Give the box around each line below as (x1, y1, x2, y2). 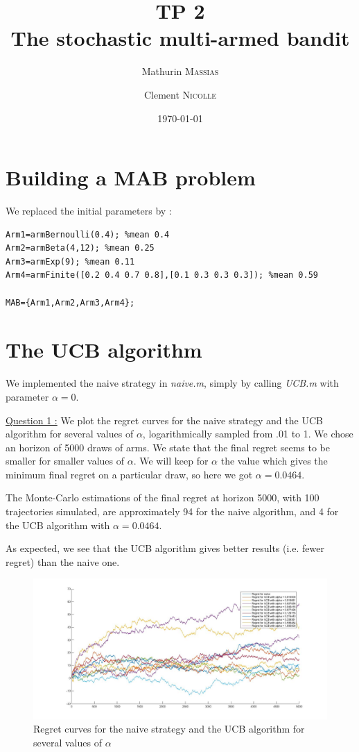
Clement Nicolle (143, 87, 217, 101)
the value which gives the (220, 453, 328, 468)
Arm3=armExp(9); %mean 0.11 (6, 256, 135, 267)
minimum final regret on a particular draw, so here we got (6, 467, 253, 481)
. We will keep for (133, 453, 209, 468)
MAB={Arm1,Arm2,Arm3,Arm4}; (6, 297, 135, 308)
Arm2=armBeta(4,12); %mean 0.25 (6, 243, 155, 253)
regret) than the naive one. (6, 554, 120, 569)
